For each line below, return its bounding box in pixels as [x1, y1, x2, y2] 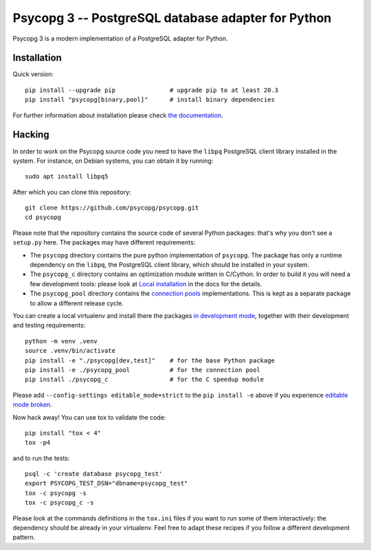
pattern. [12, 533, 36, 542]
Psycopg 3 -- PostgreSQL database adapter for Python [12, 10, 332, 25]
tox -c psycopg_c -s [25, 499, 94, 507]
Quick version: [12, 70, 54, 78]
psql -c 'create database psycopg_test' [25, 470, 163, 478]
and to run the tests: [12, 454, 70, 462]
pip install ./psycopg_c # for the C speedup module [25, 376, 265, 384]
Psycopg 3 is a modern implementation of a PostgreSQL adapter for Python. [12, 34, 228, 43]
